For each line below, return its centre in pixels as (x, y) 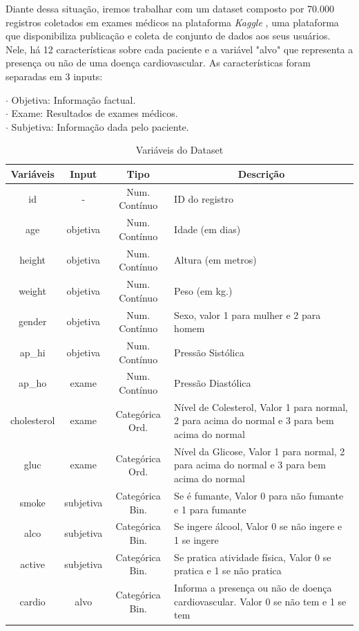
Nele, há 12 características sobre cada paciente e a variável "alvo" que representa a (179, 49)
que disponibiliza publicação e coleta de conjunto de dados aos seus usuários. (168, 36)
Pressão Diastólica (213, 383)
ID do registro (204, 198)
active (33, 564)
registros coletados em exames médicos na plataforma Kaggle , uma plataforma (172, 22)
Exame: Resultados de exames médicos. (95, 113)
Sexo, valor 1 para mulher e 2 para (248, 314)
